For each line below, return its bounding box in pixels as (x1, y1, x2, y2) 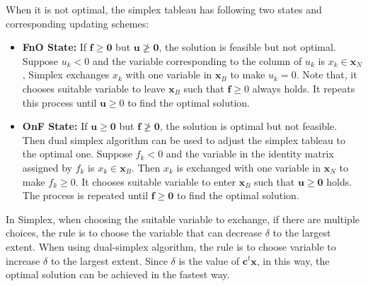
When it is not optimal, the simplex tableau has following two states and (6, 2, 322, 16)
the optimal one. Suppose (22, 146, 133, 161)
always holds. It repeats (252, 81, 355, 95)
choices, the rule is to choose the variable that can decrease (6, 225, 263, 240)
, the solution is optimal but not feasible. (159, 119, 338, 133)
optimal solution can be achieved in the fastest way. (6, 267, 230, 282)
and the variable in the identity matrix (166, 146, 334, 161)
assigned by (22, 160, 72, 174)
